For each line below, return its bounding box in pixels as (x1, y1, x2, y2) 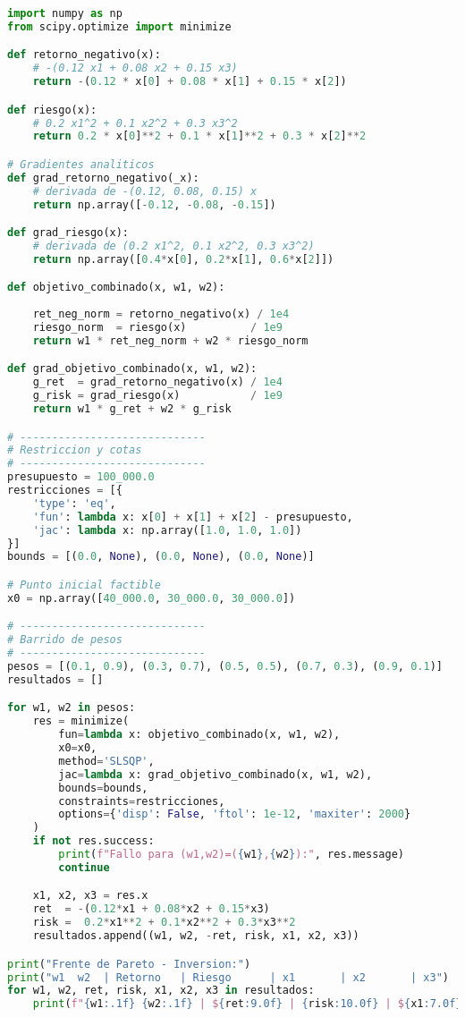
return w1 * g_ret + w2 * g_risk (32, 403, 232, 416)
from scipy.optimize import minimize (7, 20, 232, 33)
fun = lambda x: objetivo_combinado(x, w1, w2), (58, 728, 341, 742)
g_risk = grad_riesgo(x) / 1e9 (32, 389, 283, 403)
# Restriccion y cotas (7, 444, 142, 457)
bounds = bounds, (58, 781, 148, 794)
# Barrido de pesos (7, 633, 123, 647)
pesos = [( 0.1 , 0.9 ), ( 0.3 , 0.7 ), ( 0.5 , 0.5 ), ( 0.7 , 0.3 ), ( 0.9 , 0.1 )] (7, 660, 443, 674)
